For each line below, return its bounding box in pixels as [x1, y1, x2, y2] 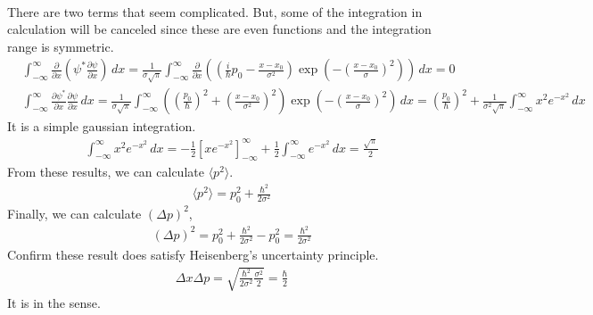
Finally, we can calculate [7, 203, 142, 222]
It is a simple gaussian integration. [7, 117, 196, 136]
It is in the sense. [7, 293, 101, 311]
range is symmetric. [7, 37, 114, 55]
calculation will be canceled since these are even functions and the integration [7, 20, 432, 38]
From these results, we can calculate [7, 162, 204, 181]
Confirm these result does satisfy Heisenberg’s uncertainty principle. [7, 245, 379, 264]
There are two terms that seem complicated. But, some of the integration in [7, 2, 423, 21]
